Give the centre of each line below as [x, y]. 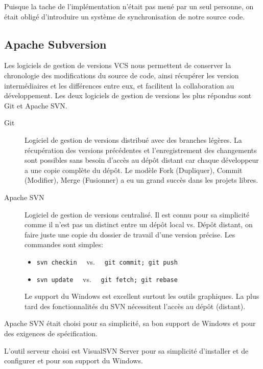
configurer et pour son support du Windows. [74, 361]
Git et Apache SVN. [36, 105]
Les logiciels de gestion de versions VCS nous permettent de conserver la [118, 65]
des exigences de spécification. [51, 333]
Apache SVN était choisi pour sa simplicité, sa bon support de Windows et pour [130, 323]
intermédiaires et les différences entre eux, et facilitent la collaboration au [119, 85]
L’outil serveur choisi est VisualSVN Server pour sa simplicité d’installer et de [126, 350]
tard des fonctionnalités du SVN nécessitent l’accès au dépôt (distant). [135, 306]
